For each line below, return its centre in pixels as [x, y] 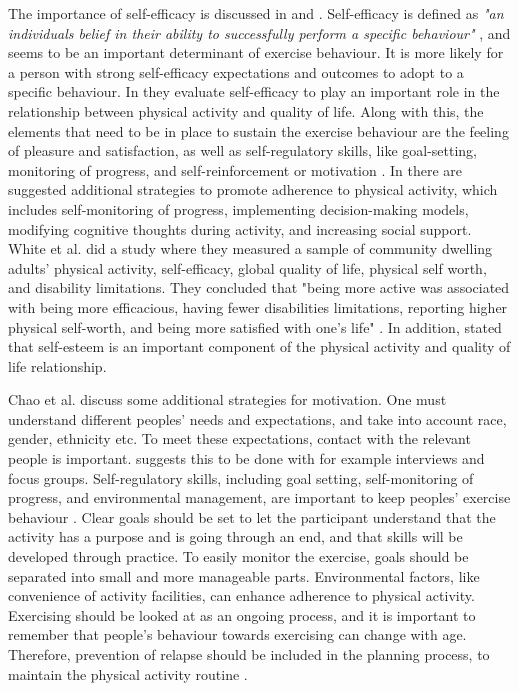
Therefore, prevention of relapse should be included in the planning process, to [249, 654]
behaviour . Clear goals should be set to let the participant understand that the [252, 516]
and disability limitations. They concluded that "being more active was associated [259, 287]
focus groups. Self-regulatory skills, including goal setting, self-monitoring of [241, 477]
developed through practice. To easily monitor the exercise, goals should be [238, 556]
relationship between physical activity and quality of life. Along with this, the [246, 110]
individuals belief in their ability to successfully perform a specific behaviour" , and [259, 32]
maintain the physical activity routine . [128, 673]
